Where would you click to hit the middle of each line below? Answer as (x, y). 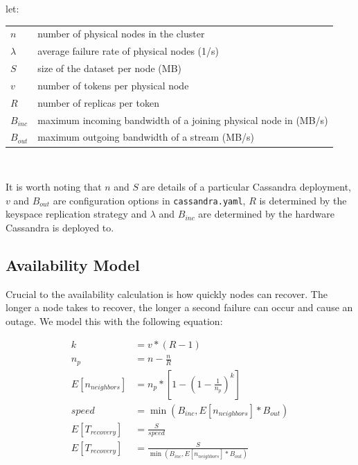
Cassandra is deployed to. (60, 227)
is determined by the (303, 200)
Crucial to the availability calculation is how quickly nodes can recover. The (167, 293)
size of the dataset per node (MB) (109, 68)
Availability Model (73, 264)
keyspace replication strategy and (77, 214)
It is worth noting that (54, 187)
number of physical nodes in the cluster (121, 34)
